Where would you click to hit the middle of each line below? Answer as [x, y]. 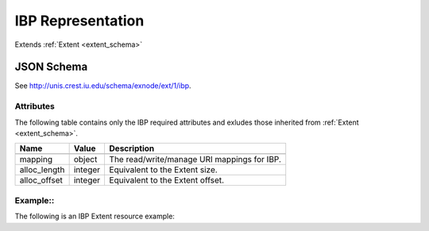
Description [132, 148]
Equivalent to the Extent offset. [167, 180]
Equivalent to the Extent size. [163, 170]
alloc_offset [41, 180]
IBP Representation [79, 21]
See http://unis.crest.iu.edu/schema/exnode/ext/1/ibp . [103, 86]
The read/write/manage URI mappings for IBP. [195, 160]
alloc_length [42, 170]
